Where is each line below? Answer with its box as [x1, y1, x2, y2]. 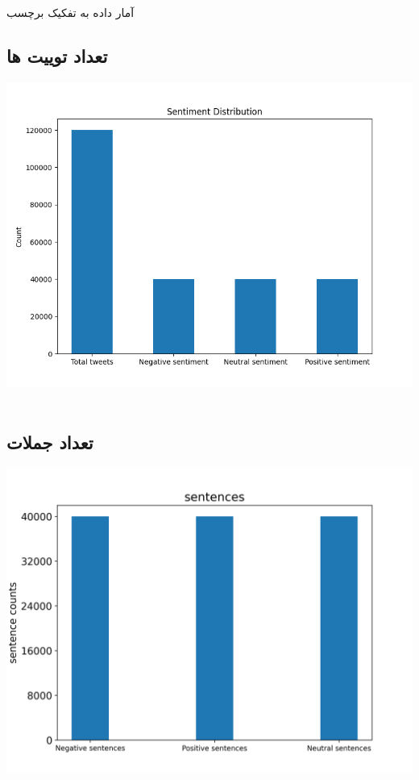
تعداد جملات [6, 430, 93, 455]
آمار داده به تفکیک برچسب [6, 4, 135, 20]
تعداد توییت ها [6, 43, 108, 68]
